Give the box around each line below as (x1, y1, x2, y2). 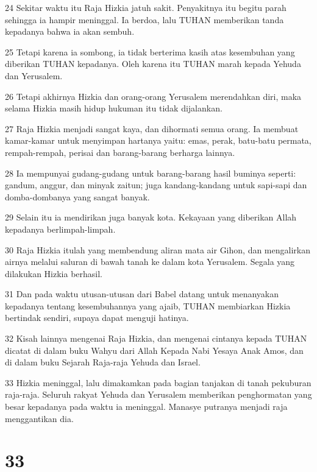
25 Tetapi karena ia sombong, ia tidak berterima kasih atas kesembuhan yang (5, 45, 295, 58)
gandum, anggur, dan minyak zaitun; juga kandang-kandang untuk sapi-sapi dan (5, 178, 307, 191)
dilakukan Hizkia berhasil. (5, 267, 102, 280)
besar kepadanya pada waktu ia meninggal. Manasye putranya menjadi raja (5, 400, 288, 413)
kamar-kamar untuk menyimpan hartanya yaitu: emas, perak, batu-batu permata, (5, 134, 312, 147)
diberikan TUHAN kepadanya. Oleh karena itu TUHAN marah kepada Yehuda (5, 57, 301, 70)
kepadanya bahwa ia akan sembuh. (5, 25, 135, 38)
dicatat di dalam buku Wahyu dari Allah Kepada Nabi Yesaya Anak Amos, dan (5, 343, 304, 356)
